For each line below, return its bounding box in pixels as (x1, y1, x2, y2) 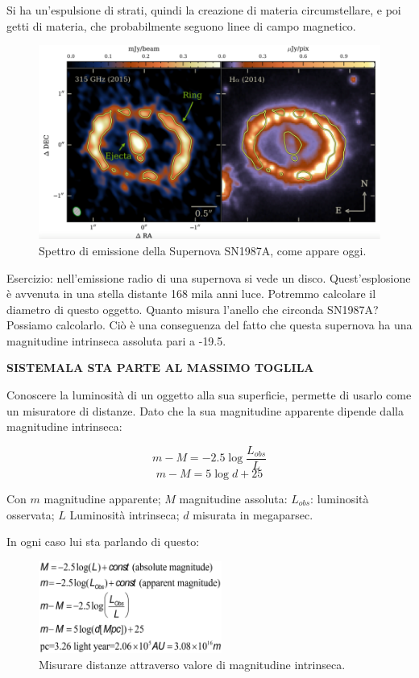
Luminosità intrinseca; (69, 506, 180, 523)
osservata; (6, 506, 55, 523)
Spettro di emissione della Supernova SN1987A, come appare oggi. (39, 242, 367, 258)
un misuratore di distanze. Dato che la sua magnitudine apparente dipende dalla (6, 402, 404, 419)
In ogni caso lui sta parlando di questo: (6, 533, 200, 550)
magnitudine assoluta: (179, 490, 288, 506)
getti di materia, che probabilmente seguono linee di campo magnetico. (6, 17, 356, 34)
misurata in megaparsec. (193, 506, 313, 523)
